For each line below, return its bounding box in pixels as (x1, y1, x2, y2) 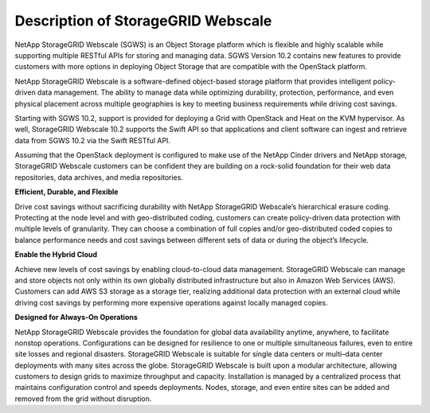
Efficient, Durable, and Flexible (14, 187, 119, 197)
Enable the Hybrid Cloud (14, 250, 98, 259)
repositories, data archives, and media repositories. (14, 172, 183, 182)
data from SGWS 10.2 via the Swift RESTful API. (14, 135, 171, 145)
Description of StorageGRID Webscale (14, 12, 272, 29)
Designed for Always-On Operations (14, 313, 139, 322)
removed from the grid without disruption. (14, 394, 152, 403)
